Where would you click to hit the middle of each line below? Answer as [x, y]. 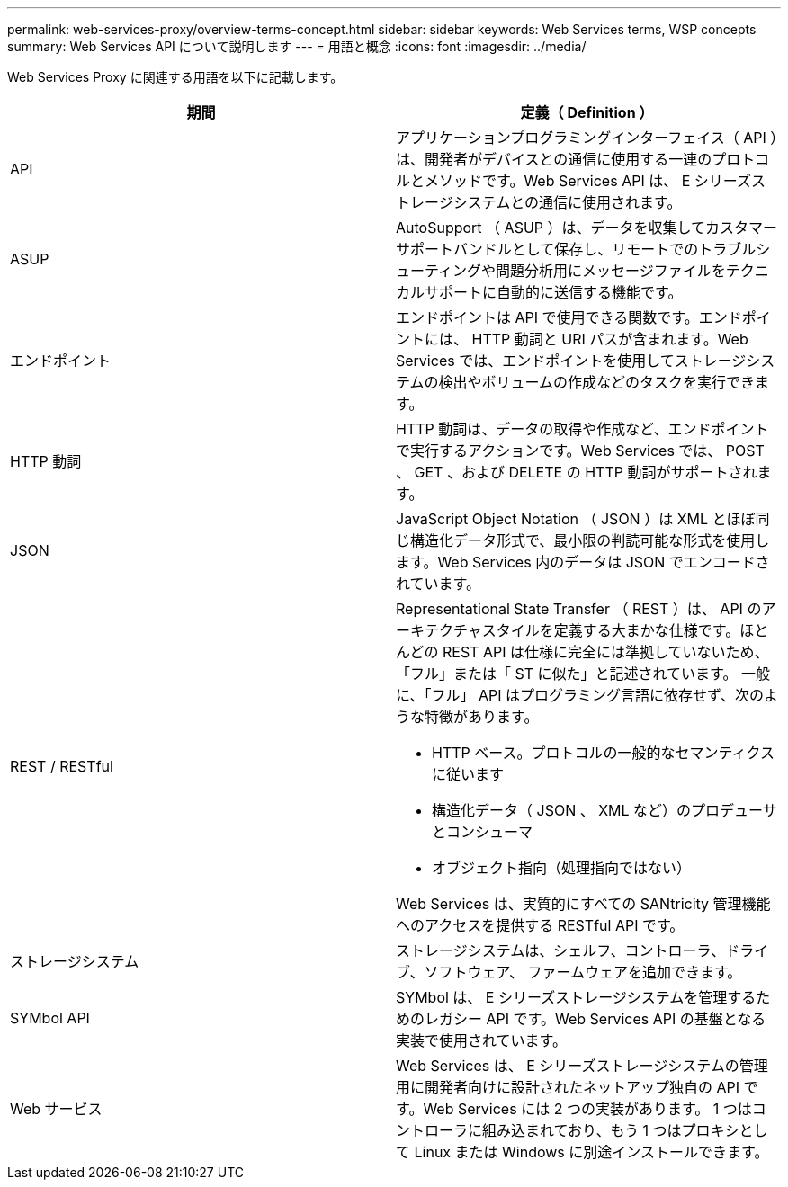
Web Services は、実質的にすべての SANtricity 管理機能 [583, 904]
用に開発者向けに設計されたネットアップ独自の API [568, 1087]
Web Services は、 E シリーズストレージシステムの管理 [582, 1066]
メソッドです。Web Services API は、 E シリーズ [588, 181]
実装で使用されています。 [481, 1040]
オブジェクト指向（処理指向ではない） [562, 868]
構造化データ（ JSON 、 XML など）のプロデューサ [604, 810]
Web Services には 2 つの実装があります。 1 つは [587, 1109]
